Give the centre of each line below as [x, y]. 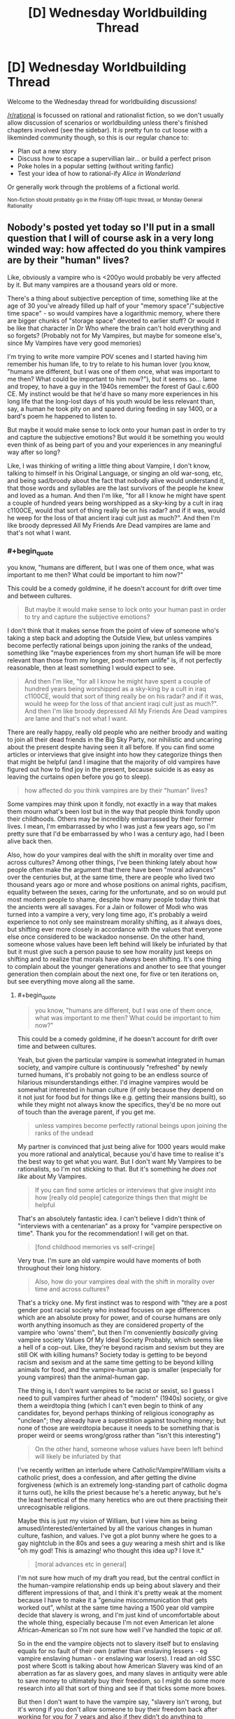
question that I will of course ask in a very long [111, 239]
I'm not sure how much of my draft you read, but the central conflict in [119, 1578]
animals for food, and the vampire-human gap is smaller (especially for [119, 1370]
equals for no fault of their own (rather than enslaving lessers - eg [112, 1651]
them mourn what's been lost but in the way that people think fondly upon [114, 812]
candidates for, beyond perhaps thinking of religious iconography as [116, 1413]
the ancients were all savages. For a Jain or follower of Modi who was [108, 907]
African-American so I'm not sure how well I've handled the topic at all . [120, 1630]
